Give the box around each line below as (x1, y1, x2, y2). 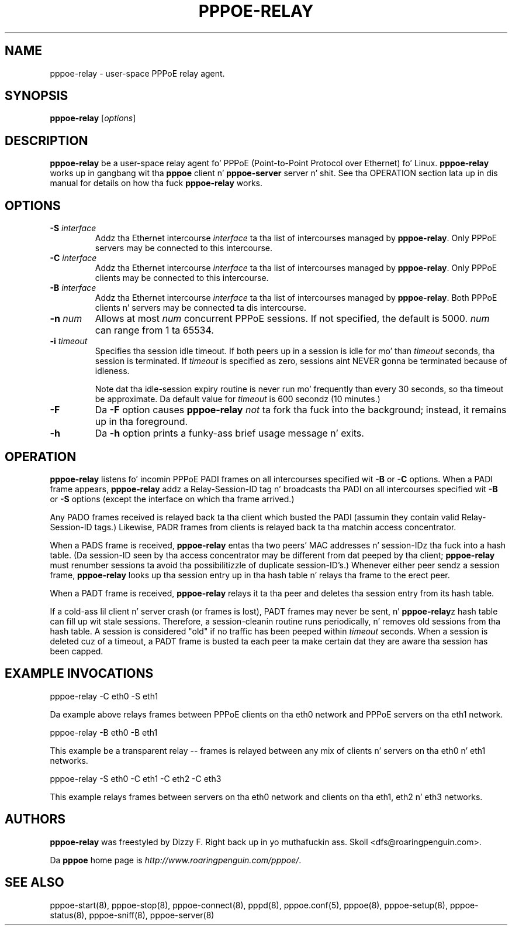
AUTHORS (5, 812, 66, 827)
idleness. (95, 366, 130, 376)
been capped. (50, 646, 103, 656)
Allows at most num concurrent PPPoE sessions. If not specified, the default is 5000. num (95, 313, 490, 325)
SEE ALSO (5, 875, 64, 890)
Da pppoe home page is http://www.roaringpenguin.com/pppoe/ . (50, 854, 302, 865)
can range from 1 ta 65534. (95, 324, 214, 337)
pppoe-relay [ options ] (50, 113, 136, 123)
